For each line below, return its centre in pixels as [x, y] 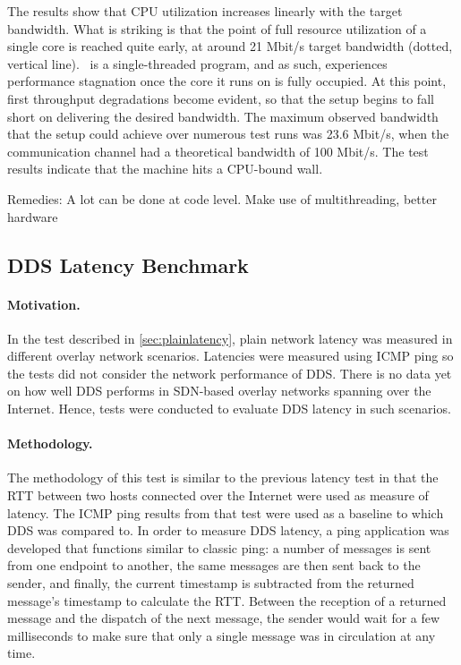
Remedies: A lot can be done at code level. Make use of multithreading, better [222, 198]
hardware [33, 216]
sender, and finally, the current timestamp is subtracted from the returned [211, 583]
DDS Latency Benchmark [128, 264]
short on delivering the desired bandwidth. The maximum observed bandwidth [223, 116]
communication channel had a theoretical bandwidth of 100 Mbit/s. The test [218, 151]
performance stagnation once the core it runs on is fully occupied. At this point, [227, 81]
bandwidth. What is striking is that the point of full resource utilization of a [217, 28]
